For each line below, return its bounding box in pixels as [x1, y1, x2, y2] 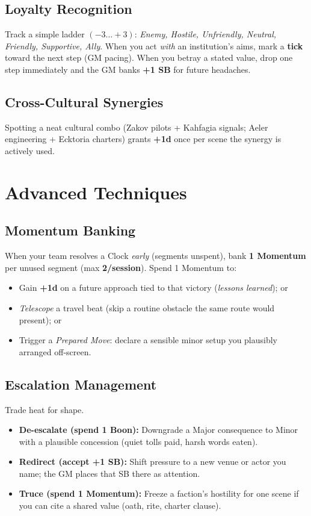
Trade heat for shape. [5, 403, 84, 415]
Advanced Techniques [5, 179, 187, 204]
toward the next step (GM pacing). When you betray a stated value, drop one [5, 51, 293, 64]
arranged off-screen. [19, 345, 91, 358]
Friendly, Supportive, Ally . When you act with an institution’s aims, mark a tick [5, 39, 303, 52]
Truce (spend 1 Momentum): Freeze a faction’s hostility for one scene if [19, 487, 299, 500]
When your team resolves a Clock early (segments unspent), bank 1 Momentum [5, 249, 306, 262]
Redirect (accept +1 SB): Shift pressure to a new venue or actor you [19, 455, 286, 468]
